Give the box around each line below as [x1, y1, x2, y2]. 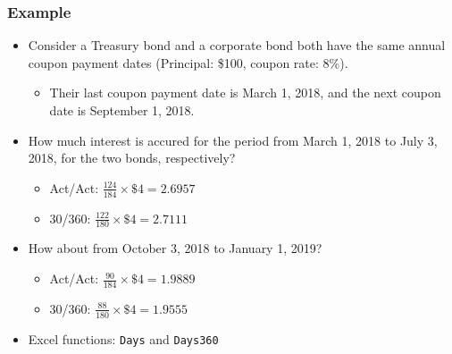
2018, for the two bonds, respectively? [28, 148, 236, 167]
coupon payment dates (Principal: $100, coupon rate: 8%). [28, 53, 348, 72]
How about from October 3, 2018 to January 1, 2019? [28, 239, 322, 257]
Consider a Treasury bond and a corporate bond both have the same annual [28, 36, 446, 55]
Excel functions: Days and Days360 [28, 329, 219, 348]
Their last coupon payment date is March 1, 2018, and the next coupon [49, 83, 441, 102]
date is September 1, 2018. [49, 101, 195, 119]
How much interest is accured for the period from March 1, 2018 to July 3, [28, 131, 438, 149]
